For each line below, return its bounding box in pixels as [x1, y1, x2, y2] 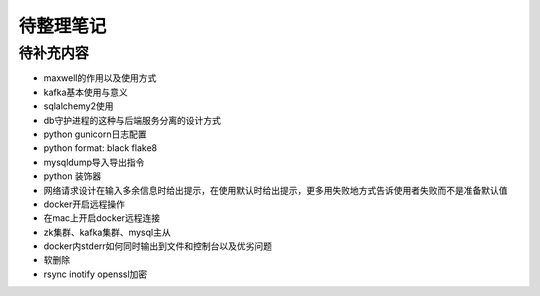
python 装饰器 [43, 170, 102, 182]
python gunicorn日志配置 [43, 128, 147, 140]
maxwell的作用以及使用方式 [43, 72, 157, 84]
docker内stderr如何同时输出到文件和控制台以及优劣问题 [43, 240, 273, 252]
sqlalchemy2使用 [43, 100, 114, 112]
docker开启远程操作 [43, 198, 125, 210]
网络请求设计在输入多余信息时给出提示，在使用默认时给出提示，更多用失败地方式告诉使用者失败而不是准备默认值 [43, 184, 508, 196]
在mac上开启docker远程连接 [43, 212, 160, 224]
